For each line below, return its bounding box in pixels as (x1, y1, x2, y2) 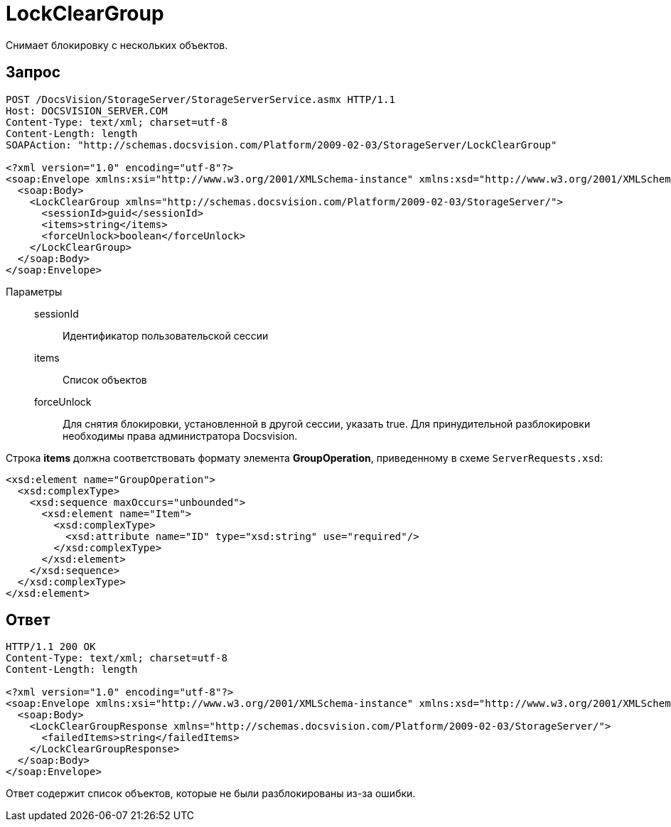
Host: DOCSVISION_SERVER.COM (6, 104, 168, 117)
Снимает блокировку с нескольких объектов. (6, 38, 228, 51)
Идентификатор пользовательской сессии (63, 329, 269, 342)
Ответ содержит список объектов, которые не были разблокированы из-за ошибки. (6, 787, 416, 800)
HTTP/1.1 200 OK (6, 641, 96, 653)
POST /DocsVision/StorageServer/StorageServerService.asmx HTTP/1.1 (6, 93, 395, 105)
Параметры (6, 285, 63, 298)
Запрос (6, 63, 61, 82)
